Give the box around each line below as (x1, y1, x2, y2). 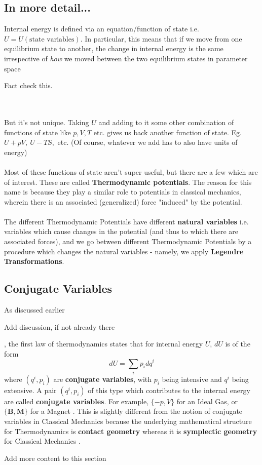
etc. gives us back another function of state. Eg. (93, 127, 242, 137)
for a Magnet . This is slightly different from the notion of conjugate (30, 406, 243, 416)
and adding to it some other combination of (98, 117, 234, 127)
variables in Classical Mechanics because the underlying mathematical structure (4, 416, 252, 427)
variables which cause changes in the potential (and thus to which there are (4, 226, 239, 237)
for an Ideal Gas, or (176, 396, 238, 406)
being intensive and (162, 373, 222, 384)
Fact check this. (4, 80, 53, 91)
